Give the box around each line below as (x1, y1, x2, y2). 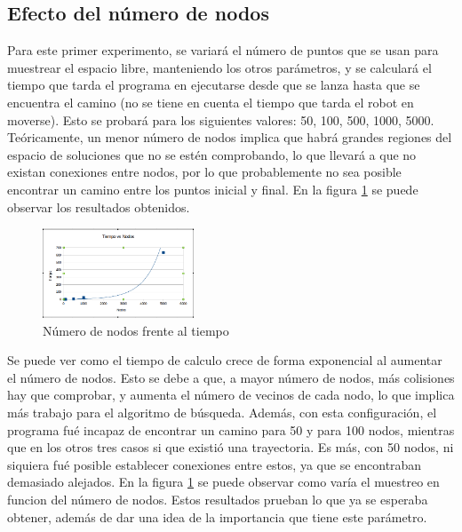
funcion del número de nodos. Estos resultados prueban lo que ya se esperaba (7, 489, 428, 508)
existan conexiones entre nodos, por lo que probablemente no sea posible (7, 163, 402, 181)
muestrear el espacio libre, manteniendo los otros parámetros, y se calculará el (7, 58, 432, 76)
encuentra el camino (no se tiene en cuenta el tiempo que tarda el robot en (7, 92, 414, 111)
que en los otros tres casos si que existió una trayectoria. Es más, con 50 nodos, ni (7, 438, 454, 457)
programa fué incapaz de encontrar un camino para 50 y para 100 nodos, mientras (7, 420, 455, 439)
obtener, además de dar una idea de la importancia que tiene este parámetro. (7, 507, 427, 526)
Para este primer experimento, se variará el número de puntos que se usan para (7, 41, 439, 60)
